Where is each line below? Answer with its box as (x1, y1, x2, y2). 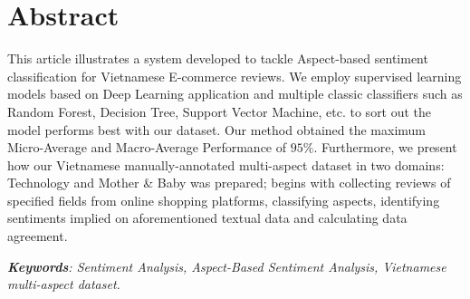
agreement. (7, 227, 68, 246)
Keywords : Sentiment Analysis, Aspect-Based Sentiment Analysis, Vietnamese (7, 256, 446, 275)
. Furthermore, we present (313, 138, 457, 157)
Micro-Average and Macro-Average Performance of (7, 138, 287, 157)
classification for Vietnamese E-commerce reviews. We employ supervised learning (7, 66, 462, 85)
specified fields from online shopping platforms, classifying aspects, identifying (7, 190, 440, 209)
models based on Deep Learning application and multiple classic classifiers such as (7, 84, 463, 103)
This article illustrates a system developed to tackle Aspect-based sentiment (7, 49, 428, 68)
